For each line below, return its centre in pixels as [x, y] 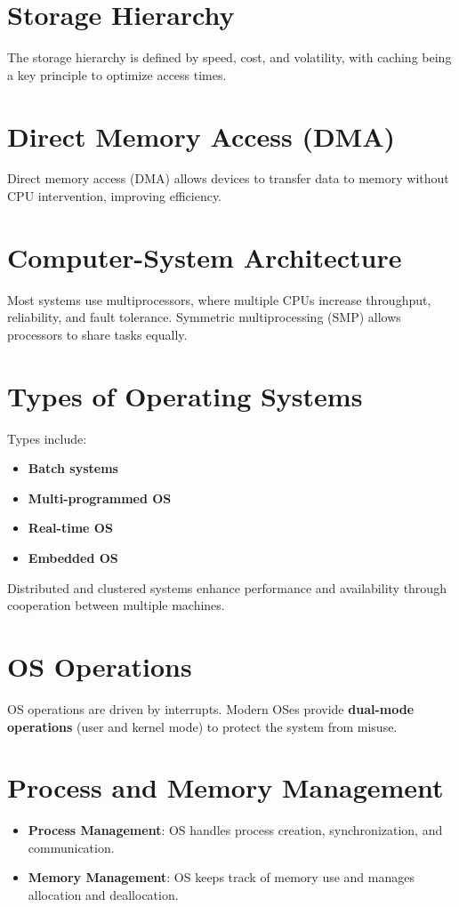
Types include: [47, 438]
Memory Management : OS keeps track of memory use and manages [221, 877]
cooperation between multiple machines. [116, 605]
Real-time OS [70, 528]
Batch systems [73, 468]
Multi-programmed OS [100, 498]
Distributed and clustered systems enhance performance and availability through [227, 587]
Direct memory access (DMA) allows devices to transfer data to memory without [228, 178]
